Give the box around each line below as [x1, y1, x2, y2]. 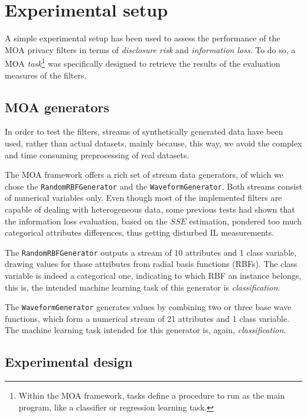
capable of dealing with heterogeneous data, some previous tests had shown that [5, 203, 295, 215]
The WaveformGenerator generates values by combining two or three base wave [5, 301, 292, 313]
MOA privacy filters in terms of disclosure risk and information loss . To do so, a [5, 43, 296, 56]
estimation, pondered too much [189, 214, 302, 227]
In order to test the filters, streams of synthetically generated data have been [5, 125, 283, 138]
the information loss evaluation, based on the [5, 214, 168, 227]
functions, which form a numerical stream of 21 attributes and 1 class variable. [5, 312, 290, 324]
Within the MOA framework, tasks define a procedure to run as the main [18, 389, 285, 402]
